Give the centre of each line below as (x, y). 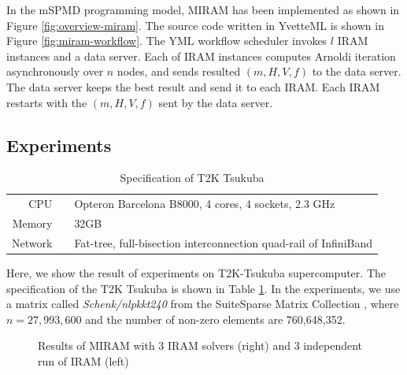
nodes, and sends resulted (179, 71)
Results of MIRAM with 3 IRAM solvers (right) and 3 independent (200, 345)
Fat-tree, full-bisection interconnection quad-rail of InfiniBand (224, 242)
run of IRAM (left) (83, 360)
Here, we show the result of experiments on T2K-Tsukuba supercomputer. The (196, 272)
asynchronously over (55, 71)
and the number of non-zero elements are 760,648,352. (215, 319)
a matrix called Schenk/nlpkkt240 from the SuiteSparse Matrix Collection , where (203, 304)
